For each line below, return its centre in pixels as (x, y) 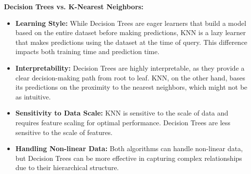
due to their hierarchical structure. (67, 167)
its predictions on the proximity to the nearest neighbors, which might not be (131, 87)
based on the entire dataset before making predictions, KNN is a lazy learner (131, 32)
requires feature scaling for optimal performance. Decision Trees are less (123, 122)
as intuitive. (33, 96)
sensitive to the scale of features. (64, 132)
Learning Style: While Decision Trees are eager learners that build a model (131, 23)
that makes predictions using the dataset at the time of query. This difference (131, 42)
